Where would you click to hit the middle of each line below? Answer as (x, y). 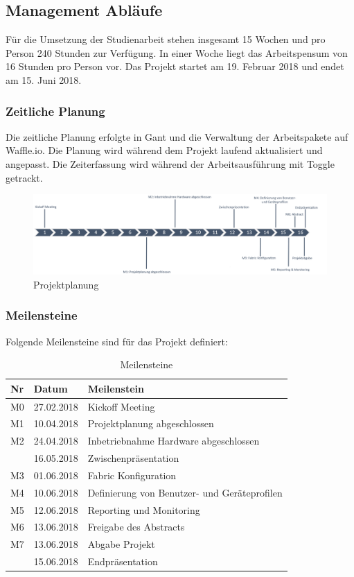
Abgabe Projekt (121, 544)
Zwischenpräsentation (133, 458)
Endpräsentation (123, 561)
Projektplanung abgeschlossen (151, 423)
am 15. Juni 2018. (44, 79)
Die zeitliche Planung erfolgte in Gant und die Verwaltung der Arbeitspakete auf (177, 136)
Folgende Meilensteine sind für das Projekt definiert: (117, 341)
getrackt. (24, 177)
